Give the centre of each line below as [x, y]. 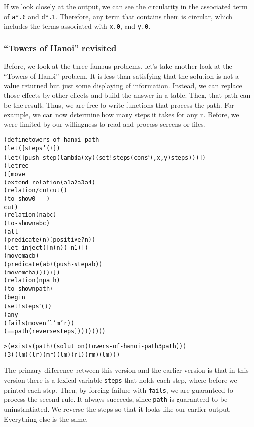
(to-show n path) [29, 289]
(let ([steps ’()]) [32, 148]
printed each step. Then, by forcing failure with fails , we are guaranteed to [119, 389]
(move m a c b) [22, 256]
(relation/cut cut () [36, 191]
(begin [14, 297]
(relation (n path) [32, 281]
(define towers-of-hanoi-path [51, 140]
